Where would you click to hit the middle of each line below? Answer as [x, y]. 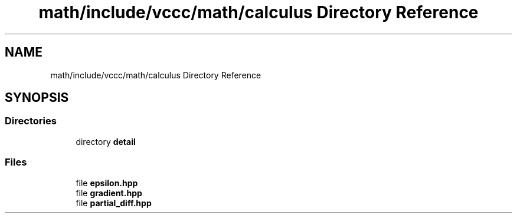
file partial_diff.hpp [114, 203]
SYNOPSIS [37, 98]
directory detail [106, 141]
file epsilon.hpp [107, 183]
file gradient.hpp [109, 193]
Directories [31, 121]
